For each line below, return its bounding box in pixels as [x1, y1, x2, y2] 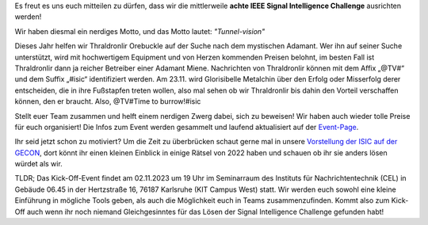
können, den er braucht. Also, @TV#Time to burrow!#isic [14, 97, 201, 106]
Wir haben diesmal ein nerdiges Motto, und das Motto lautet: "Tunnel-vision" [14, 26, 266, 36]
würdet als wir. [14, 159, 63, 169]
